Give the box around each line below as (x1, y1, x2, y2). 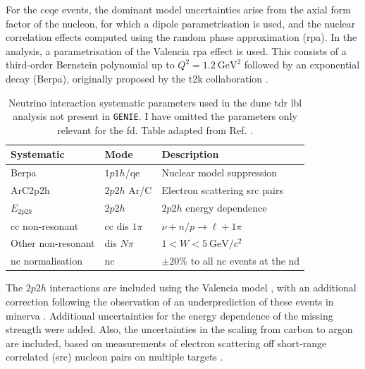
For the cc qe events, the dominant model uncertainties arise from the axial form (6, 2, 351, 16)
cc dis (104, 218, 129, 233)
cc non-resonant (11, 218, 79, 233)
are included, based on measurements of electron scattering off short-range (6, 335, 327, 350)
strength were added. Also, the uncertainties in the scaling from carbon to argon (6, 322, 353, 337)
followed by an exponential (244, 57, 360, 72)
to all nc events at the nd (190, 253, 300, 268)
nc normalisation (11, 253, 83, 268)
